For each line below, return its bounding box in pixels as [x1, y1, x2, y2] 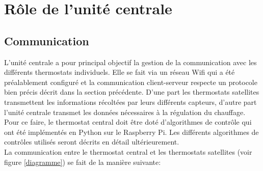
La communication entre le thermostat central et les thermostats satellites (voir [4, 146, 252, 157]
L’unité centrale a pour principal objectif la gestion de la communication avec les [4, 56, 257, 67]
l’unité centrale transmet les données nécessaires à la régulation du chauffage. [4, 106, 246, 117]
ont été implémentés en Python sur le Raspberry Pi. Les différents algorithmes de [4, 126, 259, 137]
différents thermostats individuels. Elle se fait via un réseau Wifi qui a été [4, 67, 235, 77]
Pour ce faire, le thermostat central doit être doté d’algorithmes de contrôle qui [4, 117, 252, 127]
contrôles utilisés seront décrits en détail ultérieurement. [4, 136, 179, 147]
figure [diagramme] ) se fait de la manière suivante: [4, 156, 161, 167]
